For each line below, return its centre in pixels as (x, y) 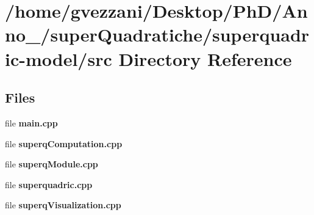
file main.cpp (31, 122)
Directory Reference (205, 58)
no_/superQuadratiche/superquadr (157, 35)
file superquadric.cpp (49, 184)
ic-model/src (59, 58)
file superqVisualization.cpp (63, 205)
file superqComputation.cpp (64, 143)
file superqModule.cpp (52, 164)
